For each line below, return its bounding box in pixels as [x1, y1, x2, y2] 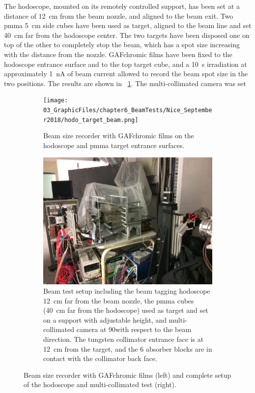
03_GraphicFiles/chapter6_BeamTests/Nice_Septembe [43, 107, 212, 114]
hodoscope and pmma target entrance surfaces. [43, 140, 185, 150]
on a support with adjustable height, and [43, 314, 167, 325]
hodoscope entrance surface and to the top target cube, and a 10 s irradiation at [4, 59, 247, 69]
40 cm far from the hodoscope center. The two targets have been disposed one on [4, 30, 250, 40]
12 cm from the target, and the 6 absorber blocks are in [43, 343, 212, 354]
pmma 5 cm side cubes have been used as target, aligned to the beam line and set [4, 20, 252, 30]
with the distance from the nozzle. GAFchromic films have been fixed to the [4, 49, 232, 59]
